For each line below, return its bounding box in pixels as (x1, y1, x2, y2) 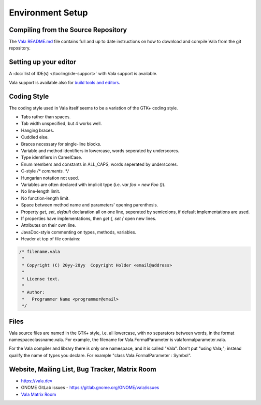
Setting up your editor (9, 58, 76, 66)
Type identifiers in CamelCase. (21, 155, 82, 160)
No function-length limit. (21, 195, 70, 201)
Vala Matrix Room (21, 391, 57, 397)
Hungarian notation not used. (21, 175, 79, 181)
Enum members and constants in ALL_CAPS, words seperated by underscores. (21, 161, 178, 167)
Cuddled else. (21, 134, 49, 140)
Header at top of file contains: (21, 236, 81, 242)
